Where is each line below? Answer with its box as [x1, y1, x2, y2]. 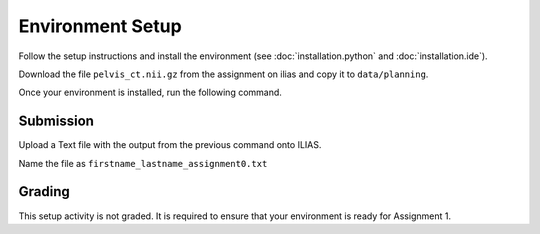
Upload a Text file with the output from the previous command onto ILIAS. [18, 139, 322, 151]
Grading [18, 183, 70, 200]
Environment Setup [18, 15, 182, 37]
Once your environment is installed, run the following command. [18, 86, 282, 99]
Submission [18, 113, 95, 130]
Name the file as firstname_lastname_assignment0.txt [18, 157, 268, 169]
